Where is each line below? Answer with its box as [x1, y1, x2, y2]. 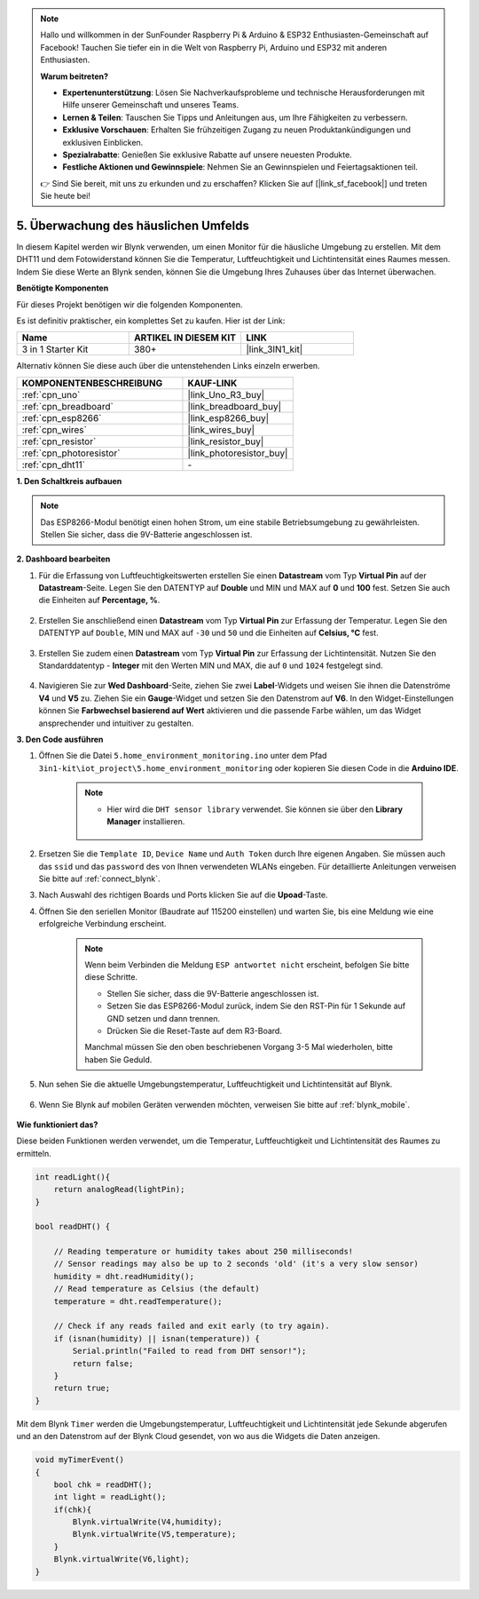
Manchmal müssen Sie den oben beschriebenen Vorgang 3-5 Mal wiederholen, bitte [84, 1042, 394, 1053]
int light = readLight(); [53, 1492, 167, 1502]
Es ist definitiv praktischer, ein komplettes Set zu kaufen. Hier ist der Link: [16, 315, 286, 326]
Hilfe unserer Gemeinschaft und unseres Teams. [62, 99, 239, 110]
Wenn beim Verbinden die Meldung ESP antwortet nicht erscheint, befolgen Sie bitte [84, 959, 410, 970]
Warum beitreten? [40, 71, 109, 82]
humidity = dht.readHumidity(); [53, 1271, 195, 1281]
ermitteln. [16, 1148, 52, 1158]
